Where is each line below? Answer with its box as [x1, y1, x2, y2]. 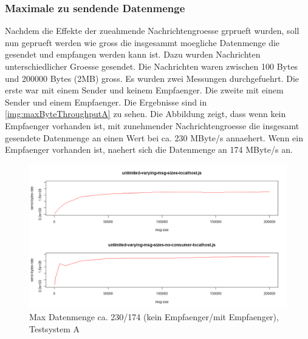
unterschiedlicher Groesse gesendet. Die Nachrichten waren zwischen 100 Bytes [5, 60, 298, 72]
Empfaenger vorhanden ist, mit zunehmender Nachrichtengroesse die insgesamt [5, 119, 299, 132]
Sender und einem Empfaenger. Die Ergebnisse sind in [5, 95, 207, 108]
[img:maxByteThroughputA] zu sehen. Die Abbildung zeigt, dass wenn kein [5, 107, 286, 120]
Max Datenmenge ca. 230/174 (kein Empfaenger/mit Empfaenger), [29, 310, 279, 323]
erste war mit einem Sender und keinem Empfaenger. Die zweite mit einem [5, 84, 284, 96]
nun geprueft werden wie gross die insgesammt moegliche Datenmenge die [5, 36, 280, 49]
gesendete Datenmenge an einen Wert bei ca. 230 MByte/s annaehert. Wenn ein [5, 131, 303, 144]
